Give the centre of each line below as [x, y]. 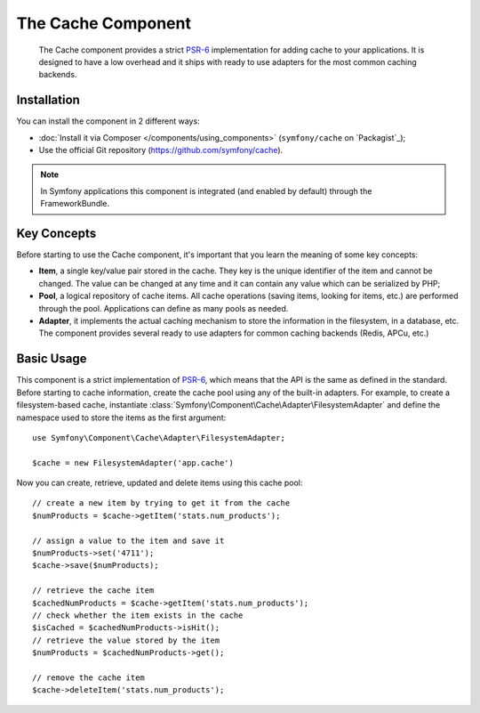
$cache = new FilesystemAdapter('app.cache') [133, 462]
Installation [48, 100]
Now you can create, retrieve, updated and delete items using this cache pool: [160, 483]
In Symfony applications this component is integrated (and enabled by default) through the [206, 190]
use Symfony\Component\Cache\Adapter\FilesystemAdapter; [159, 438]
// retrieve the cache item [93, 591]
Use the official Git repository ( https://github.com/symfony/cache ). [161, 150]
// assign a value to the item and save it [128, 540]
